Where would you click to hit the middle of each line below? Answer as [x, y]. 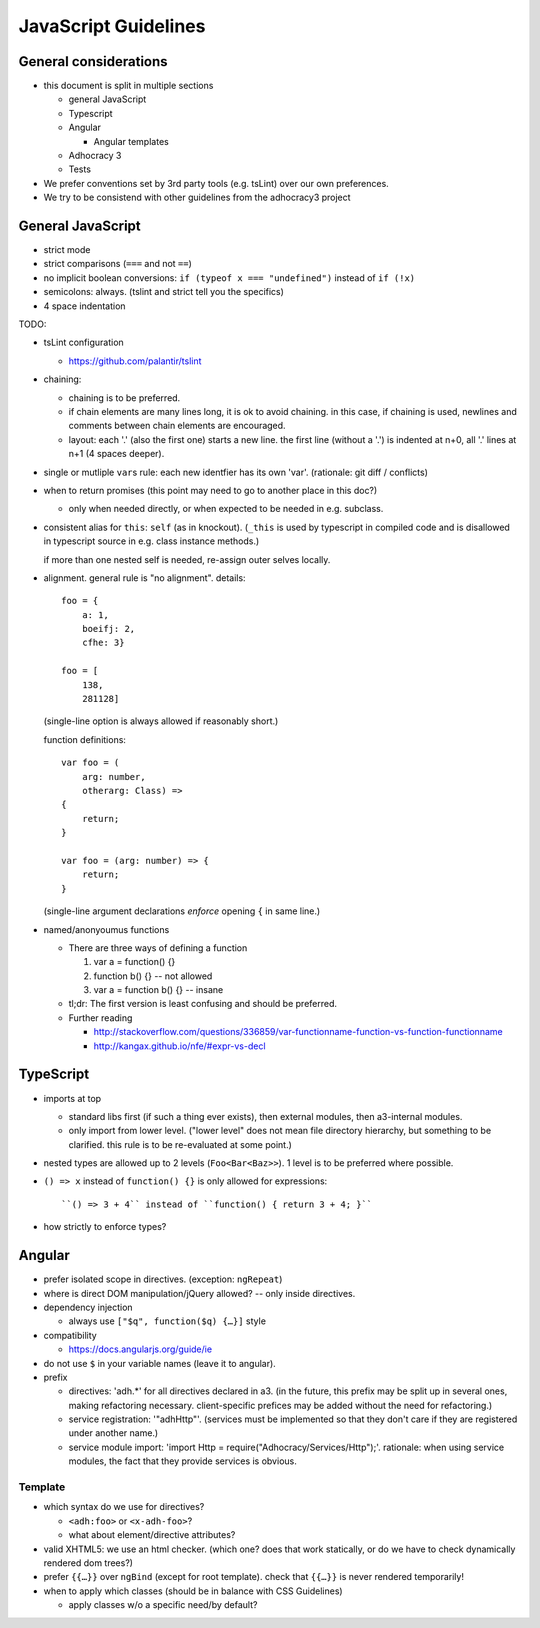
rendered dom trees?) [88, 1562]
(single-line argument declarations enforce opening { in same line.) [182, 911]
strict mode [67, 250]
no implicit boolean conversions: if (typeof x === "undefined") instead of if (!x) [229, 277]
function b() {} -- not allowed [153, 976]
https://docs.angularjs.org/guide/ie [140, 1349]
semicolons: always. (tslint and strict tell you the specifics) [164, 292]
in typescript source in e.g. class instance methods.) [151, 541]
